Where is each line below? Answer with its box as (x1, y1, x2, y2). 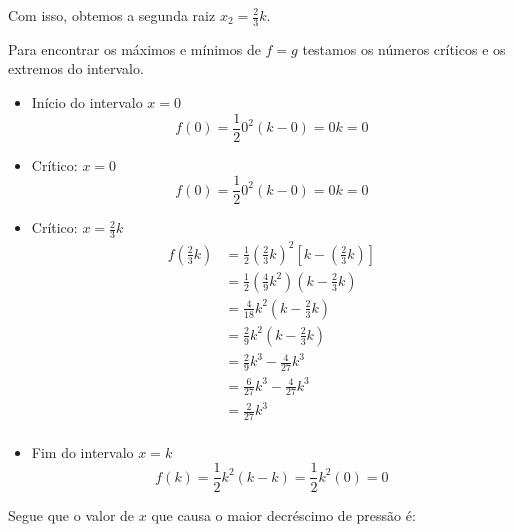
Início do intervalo (31, 92, 143, 113)
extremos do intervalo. (8, 58, 144, 79)
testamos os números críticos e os (302, 38, 506, 59)
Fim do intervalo (31, 441, 134, 462)
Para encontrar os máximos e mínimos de (8, 38, 261, 59)
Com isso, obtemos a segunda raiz (8, 5, 216, 25)
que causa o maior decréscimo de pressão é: (151, 504, 416, 525)
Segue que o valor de (8, 504, 135, 525)
